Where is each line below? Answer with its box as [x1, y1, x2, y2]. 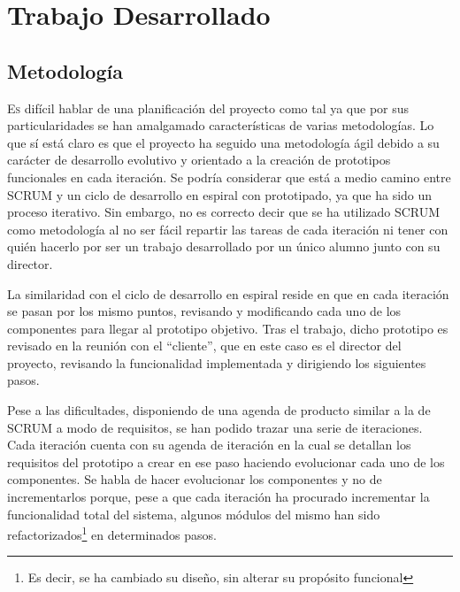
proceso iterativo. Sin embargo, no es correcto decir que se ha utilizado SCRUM [7, 203, 441, 221]
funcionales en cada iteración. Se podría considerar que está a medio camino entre [7, 167, 451, 186]
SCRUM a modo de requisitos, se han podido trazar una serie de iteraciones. [7, 418, 423, 436]
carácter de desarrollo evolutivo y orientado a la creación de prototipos [7, 150, 391, 169]
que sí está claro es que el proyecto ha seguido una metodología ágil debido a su [7, 133, 440, 151]
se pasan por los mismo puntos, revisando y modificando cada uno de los [7, 302, 402, 320]
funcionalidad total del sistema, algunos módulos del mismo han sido [7, 504, 380, 523]
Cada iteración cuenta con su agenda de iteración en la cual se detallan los [7, 435, 411, 454]
